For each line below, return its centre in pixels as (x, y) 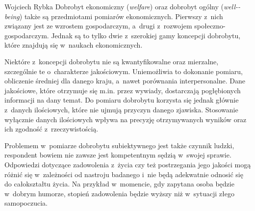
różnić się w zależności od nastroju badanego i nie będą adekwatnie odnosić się (124, 174)
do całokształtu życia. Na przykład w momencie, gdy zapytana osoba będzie (119, 184)
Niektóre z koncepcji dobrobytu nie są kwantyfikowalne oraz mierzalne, (112, 61)
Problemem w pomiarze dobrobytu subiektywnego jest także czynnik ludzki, (119, 145)
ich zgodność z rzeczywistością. (51, 129)
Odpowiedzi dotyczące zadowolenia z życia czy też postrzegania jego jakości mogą (128, 164)
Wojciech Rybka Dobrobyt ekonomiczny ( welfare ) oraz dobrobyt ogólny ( (114, 6)
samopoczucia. (26, 203)
